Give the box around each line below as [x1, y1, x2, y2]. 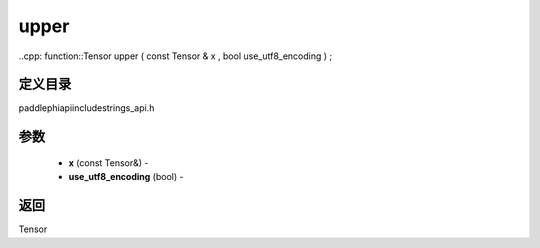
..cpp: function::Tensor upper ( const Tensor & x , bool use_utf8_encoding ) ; [18, 50, 333, 62]
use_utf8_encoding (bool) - [68, 171, 184, 183]
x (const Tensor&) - [68, 156, 149, 169]
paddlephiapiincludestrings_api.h [18, 102, 155, 114]
